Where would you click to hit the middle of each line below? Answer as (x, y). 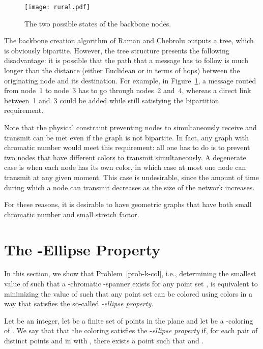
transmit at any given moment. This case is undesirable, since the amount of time (131, 177)
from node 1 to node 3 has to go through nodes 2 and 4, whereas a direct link (128, 90)
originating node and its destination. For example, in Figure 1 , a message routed (130, 80)
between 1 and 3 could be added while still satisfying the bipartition (112, 100)
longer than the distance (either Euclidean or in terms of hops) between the (122, 70)
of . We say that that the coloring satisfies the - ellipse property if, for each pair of (131, 330)
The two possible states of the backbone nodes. (98, 23)
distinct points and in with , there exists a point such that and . (104, 341)
